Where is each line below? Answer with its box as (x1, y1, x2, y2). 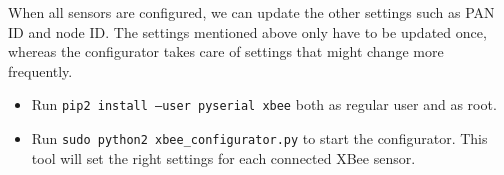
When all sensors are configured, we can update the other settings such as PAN (8, 2, 495, 22)
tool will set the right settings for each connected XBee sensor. (31, 147, 416, 168)
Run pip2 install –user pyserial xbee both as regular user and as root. (31, 94, 497, 115)
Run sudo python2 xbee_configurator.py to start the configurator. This (31, 128, 488, 149)
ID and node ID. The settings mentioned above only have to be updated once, (8, 21, 487, 42)
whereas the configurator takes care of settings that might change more (8, 41, 444, 62)
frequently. (8, 60, 73, 81)
